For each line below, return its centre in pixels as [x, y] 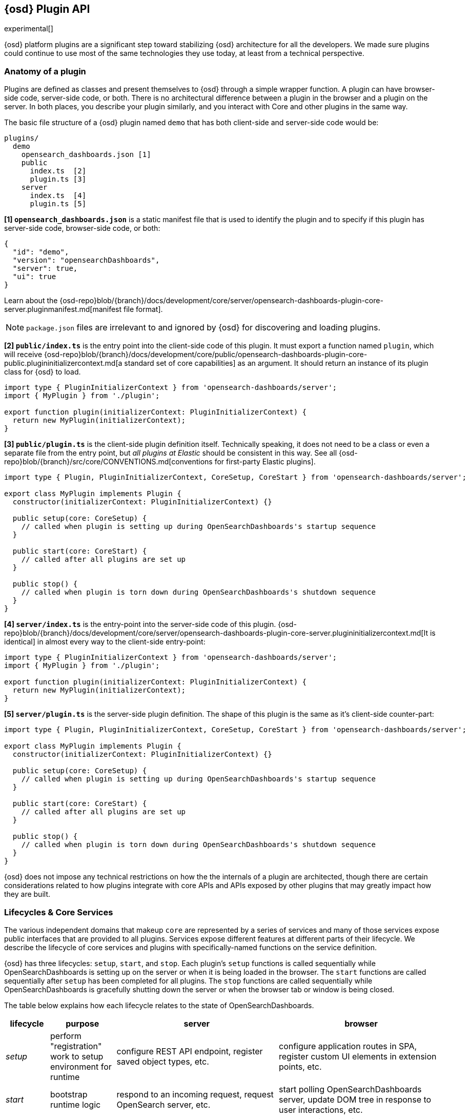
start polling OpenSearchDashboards [350, 1089]
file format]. [143, 309]
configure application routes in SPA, [348, 1046]
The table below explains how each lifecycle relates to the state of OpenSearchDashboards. [159, 1005]
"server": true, [45, 269]
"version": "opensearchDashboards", [86, 260]
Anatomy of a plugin [45, 71]
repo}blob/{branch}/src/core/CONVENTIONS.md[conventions [108, 462]
